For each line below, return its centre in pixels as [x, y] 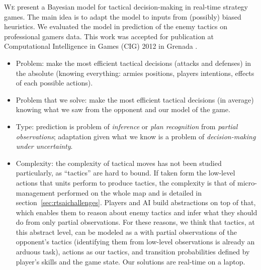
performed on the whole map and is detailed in [129, 192]
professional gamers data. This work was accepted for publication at [109, 36]
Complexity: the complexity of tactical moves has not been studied [119, 163]
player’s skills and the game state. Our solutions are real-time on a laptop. [130, 261]
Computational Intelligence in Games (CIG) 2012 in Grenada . [101, 46]
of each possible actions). [54, 83]
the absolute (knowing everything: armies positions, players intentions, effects [135, 73]
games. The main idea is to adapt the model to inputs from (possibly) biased [123, 16]
